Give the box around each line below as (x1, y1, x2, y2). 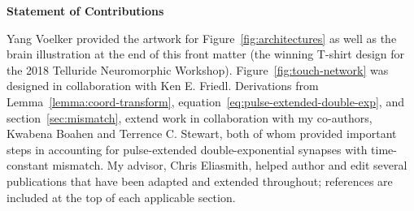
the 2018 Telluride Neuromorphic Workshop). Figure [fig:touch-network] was (7, 61, 389, 78)
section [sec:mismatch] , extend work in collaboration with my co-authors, (7, 109, 373, 126)
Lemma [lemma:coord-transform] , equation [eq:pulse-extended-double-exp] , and (7, 93, 404, 110)
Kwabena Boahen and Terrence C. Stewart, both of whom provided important (7, 125, 397, 142)
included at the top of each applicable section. (7, 188, 236, 205)
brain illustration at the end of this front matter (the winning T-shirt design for (7, 45, 405, 62)
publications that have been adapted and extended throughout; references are (7, 172, 393, 189)
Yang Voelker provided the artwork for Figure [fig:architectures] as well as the (7, 29, 397, 46)
